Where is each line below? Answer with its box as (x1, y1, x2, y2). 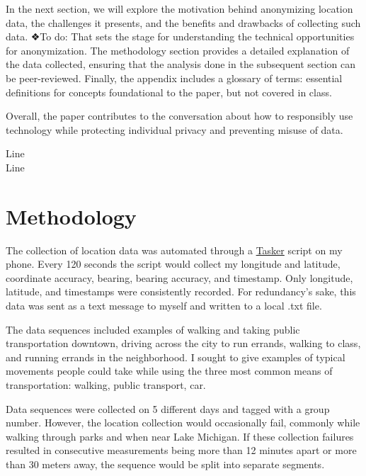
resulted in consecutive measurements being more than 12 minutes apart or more (6, 443, 357, 458)
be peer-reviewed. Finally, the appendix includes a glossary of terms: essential (6, 70, 343, 85)
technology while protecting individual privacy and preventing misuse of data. (6, 122, 343, 137)
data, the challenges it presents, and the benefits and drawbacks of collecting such (6, 15, 361, 30)
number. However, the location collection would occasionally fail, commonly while (6, 415, 360, 430)
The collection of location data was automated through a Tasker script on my (6, 242, 343, 257)
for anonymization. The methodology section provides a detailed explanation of (6, 42, 350, 57)
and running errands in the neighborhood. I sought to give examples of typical (6, 349, 345, 364)
